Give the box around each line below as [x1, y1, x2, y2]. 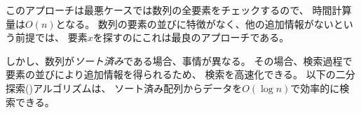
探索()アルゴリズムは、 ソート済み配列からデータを [6, 80, 243, 95]
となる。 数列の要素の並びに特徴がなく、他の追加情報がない [55, 16, 334, 31]
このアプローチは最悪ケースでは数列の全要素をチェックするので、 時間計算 [6, 3, 352, 17]
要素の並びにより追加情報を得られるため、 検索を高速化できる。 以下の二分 [6, 67, 355, 82]
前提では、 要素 [15, 30, 88, 45]
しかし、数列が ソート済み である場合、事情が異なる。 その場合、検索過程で [6, 53, 353, 68]
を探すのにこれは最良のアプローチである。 [93, 30, 290, 45]
